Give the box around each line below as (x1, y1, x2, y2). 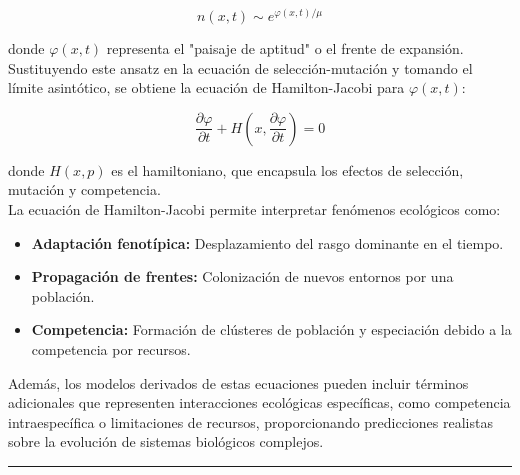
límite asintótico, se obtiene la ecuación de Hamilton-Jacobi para (8, 77, 405, 98)
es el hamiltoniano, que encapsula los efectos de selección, (111, 159, 464, 180)
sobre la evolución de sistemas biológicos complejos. (8, 431, 324, 452)
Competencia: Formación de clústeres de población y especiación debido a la (31, 319, 512, 340)
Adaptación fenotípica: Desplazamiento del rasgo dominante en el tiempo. (31, 232, 504, 253)
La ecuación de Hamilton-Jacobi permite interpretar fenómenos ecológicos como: (8, 199, 501, 220)
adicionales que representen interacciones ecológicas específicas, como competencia (8, 392, 511, 413)
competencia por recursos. (31, 339, 191, 360)
